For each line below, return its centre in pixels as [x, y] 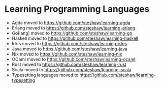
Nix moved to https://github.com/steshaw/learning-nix [67, 54]
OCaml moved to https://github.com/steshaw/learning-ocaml [74, 59]
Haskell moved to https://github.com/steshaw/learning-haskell [75, 38]
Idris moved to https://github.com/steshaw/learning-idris [69, 43]
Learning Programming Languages [77, 9]
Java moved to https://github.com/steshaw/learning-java [69, 49]
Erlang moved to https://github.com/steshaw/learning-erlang [73, 28]
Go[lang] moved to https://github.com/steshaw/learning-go [72, 33]
